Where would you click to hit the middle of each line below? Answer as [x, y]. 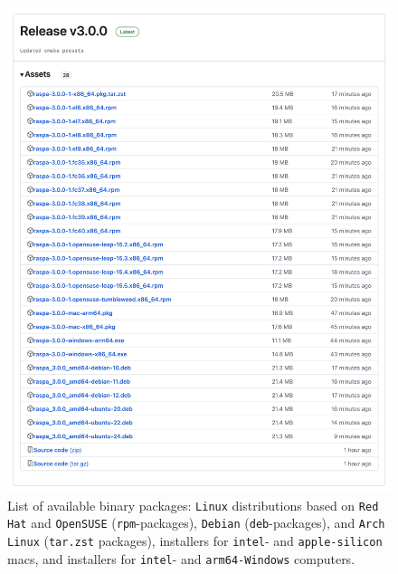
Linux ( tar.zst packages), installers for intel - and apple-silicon [195, 540]
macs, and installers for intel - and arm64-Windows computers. [181, 558]
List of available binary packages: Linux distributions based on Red [193, 505]
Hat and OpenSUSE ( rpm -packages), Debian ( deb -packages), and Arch [196, 523]
